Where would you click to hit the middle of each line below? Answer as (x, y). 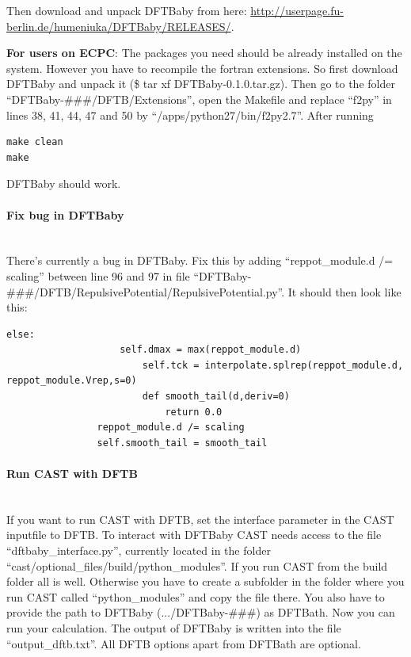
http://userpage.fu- (297, 10)
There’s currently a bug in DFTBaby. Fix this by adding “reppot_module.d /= (200, 260)
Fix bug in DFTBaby (65, 214)
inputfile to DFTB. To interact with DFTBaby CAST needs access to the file (194, 535)
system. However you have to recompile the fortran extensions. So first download (202, 68)
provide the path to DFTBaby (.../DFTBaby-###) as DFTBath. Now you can (201, 612)
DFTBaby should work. (64, 183)
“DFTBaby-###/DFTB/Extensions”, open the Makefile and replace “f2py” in (199, 99)
